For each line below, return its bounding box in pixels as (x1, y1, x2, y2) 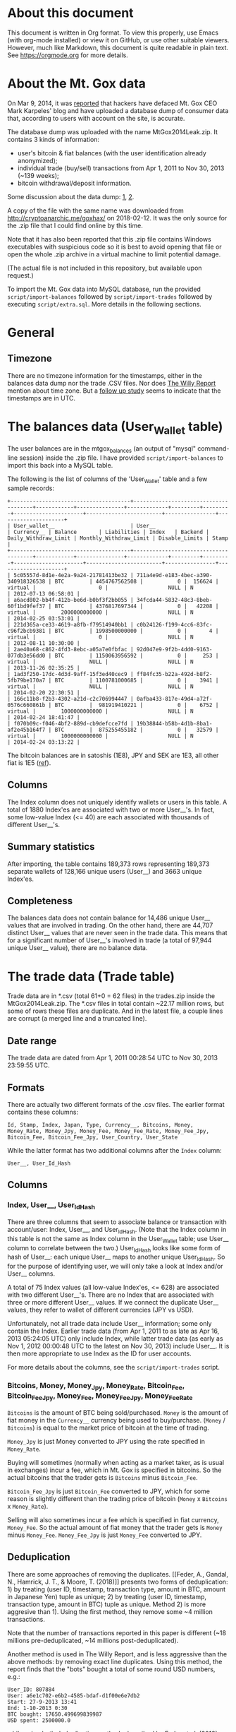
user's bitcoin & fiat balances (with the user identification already (17, 148, 206, 157)
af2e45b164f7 (7, 726, 46, 733)
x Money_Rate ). (7, 1502, 49, 1510)
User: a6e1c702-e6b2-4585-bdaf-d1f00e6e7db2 (7, 1692, 140, 1700)
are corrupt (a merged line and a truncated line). (7, 1014, 147, 1023)
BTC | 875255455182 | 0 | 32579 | (54, 726, 219, 733)
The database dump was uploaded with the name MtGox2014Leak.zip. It (7, 127, 218, 136)
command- (197, 444, 230, 453)
